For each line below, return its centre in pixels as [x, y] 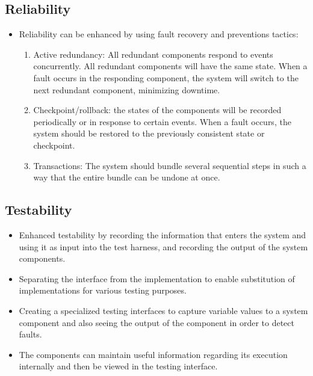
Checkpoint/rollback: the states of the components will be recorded [157, 110]
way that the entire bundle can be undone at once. [127, 177]
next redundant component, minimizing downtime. [127, 89]
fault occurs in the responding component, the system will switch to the [166, 77]
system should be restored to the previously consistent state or [149, 133]
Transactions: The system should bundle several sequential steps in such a [170, 165]
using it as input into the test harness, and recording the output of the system [163, 246]
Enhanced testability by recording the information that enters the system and [163, 234]
